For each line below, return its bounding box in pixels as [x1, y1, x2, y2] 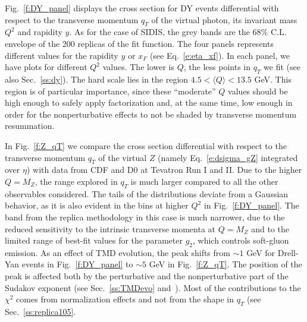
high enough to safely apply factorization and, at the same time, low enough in [5, 96, 293, 109]
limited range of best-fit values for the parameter [5, 234, 183, 247]
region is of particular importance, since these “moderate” [5, 84, 216, 97]
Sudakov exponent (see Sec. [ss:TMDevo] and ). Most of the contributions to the [5, 281, 301, 293]
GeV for [246, 246, 275, 258]
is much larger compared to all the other [130, 175, 278, 187]
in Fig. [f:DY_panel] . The [203, 199, 299, 211]
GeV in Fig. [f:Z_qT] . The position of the [149, 258, 302, 270]
